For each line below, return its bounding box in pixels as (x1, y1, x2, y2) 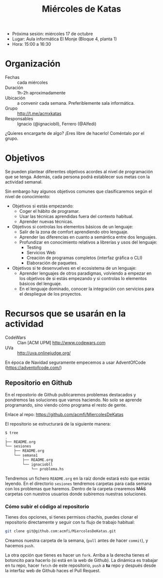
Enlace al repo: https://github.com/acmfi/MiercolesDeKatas (5, 411, 124, 417)
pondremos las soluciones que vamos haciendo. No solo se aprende (5, 397, 142, 403)
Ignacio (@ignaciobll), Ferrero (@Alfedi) (17, 121, 97, 127)
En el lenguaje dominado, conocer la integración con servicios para (19, 286, 154, 292)
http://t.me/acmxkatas (17, 111, 62, 116)
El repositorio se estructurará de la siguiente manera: (5, 421, 111, 427)
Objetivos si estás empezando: (12, 203, 74, 209)
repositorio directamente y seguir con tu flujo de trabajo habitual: (5, 519, 135, 525)
